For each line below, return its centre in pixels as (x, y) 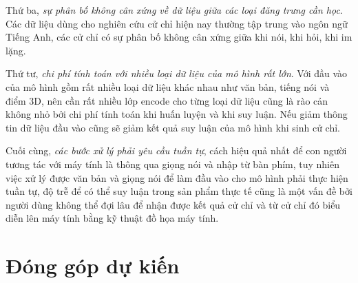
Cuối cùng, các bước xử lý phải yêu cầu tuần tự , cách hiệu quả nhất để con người (176, 150)
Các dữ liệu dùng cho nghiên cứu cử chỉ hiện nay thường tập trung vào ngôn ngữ (177, 23)
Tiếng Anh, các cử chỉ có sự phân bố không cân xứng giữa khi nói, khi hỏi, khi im (179, 37)
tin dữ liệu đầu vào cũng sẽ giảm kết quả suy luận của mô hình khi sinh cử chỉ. (173, 127)
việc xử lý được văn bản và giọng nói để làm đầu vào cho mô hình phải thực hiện (177, 177)
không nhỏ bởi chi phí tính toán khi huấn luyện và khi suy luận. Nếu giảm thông (177, 114)
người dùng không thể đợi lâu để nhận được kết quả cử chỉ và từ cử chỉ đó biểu (173, 204)
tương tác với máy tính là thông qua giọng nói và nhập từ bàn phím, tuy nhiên (173, 164)
